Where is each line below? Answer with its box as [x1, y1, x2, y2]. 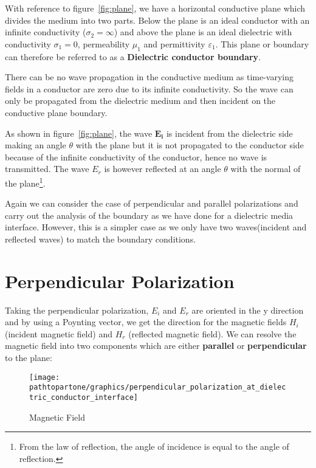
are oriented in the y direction [191, 303, 304, 316]
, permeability [77, 37, 130, 50]
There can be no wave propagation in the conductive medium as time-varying [5, 71, 294, 83]
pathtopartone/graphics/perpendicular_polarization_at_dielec [29, 383, 286, 392]
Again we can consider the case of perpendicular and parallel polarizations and [5, 197, 298, 210]
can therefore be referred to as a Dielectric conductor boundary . [5, 50, 261, 63]
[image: [29, 373, 60, 382]
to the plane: [5, 351, 52, 364]
